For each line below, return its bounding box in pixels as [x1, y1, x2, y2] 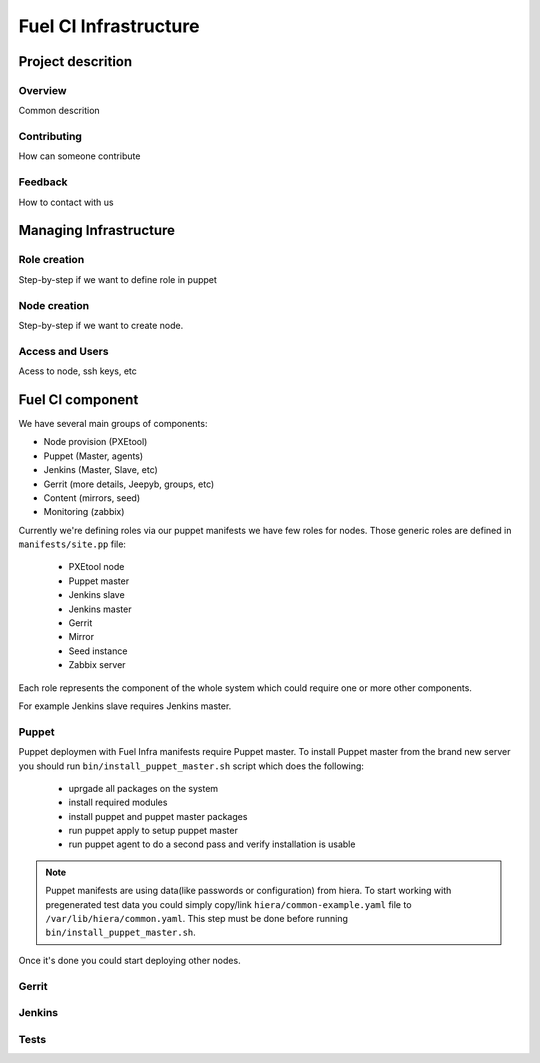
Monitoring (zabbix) [43, 506, 125, 518]
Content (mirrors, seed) [43, 491, 140, 504]
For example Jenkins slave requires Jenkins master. [18, 700, 232, 712]
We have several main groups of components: [18, 417, 208, 429]
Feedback [18, 175, 69, 189]
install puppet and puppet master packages [68, 810, 248, 822]
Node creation [18, 298, 90, 312]
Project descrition [18, 53, 133, 70]
